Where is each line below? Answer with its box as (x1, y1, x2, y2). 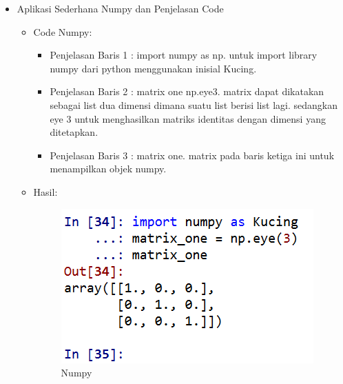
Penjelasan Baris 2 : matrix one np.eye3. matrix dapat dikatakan (50, 84, 324, 99)
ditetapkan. (50, 125, 98, 139)
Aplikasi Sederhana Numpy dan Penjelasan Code (17, 1, 224, 15)
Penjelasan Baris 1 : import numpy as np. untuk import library (50, 48, 318, 62)
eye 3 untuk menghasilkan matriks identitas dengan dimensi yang (50, 111, 326, 125)
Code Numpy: (33, 24, 92, 39)
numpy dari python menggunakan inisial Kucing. (50, 61, 257, 75)
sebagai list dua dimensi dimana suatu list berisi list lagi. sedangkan (50, 97, 337, 112)
